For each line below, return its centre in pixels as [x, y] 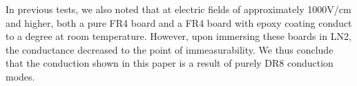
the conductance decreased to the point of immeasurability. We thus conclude [170, 49]
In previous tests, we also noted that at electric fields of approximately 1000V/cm [178, 9]
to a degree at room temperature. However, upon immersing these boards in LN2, [178, 36]
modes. [20, 76]
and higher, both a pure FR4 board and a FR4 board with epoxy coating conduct [179, 22]
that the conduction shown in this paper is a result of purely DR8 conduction [170, 63]
